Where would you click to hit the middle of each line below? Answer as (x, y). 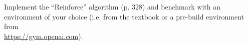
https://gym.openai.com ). (44, 36)
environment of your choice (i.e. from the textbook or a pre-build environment (124, 16)
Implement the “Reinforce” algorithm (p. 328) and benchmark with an (112, 6)
